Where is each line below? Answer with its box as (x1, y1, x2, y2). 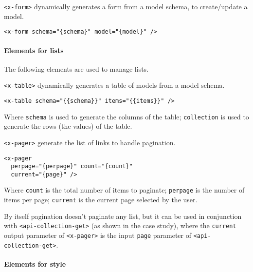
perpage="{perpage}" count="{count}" (11, 163, 133, 170)
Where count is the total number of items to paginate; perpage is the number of (4, 185, 245, 195)
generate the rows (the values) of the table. (4, 121, 132, 131)
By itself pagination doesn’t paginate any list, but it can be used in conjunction (4, 211, 242, 221)
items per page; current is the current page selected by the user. (4, 194, 198, 205)
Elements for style (4, 258, 66, 269)
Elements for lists (4, 45, 64, 55)
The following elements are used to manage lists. (4, 63, 149, 74)
